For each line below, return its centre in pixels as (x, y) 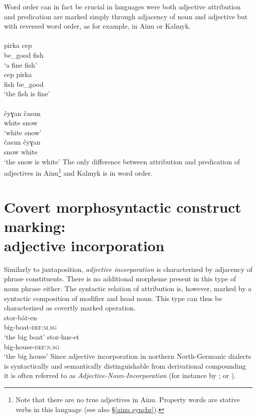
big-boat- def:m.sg (30, 327)
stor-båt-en (21, 317)
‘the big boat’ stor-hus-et (42, 337)
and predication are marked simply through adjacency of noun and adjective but (126, 16)
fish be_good (24, 84)
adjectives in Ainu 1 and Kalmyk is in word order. (78, 172)
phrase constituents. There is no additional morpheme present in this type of (120, 279)
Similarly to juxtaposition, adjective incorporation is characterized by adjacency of (128, 269)
